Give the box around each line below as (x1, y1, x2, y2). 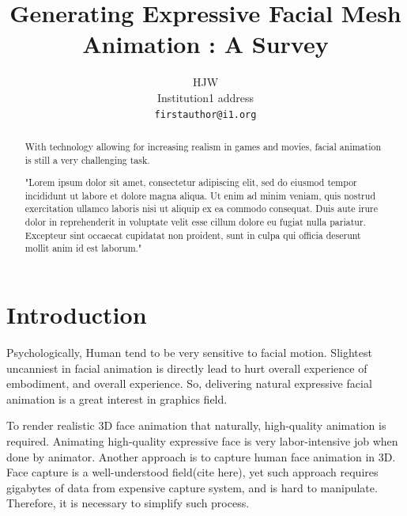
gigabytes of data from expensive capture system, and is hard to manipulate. (6, 479, 378, 495)
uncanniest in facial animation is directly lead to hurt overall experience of (6, 359, 367, 376)
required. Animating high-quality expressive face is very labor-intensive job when (6, 433, 398, 449)
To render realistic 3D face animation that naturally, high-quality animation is (6, 417, 386, 434)
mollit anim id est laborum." (24, 241, 142, 255)
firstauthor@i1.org (154, 108, 257, 120)
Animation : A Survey (82, 28, 329, 60)
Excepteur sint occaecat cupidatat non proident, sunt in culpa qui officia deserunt (24, 228, 361, 241)
